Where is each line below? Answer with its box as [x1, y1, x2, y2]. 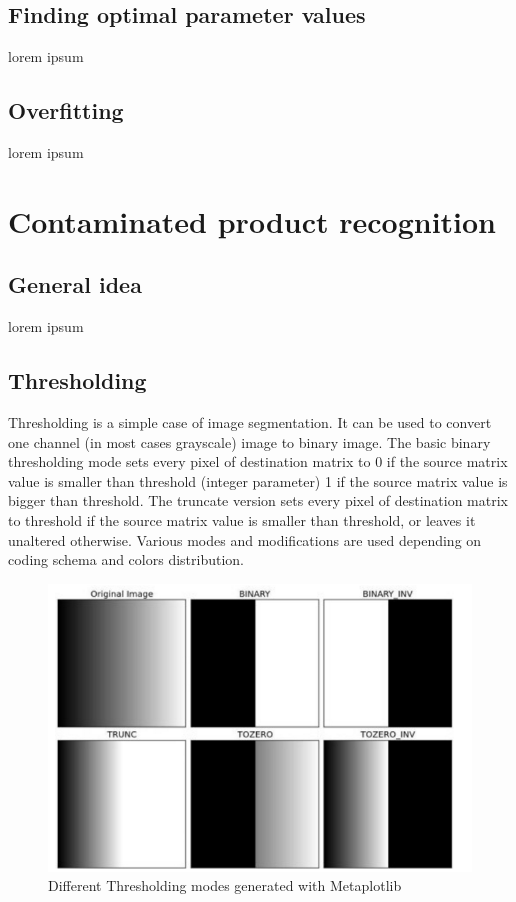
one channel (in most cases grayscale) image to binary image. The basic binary [8, 431, 491, 452]
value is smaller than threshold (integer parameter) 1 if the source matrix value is [8, 470, 508, 491]
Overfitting [8, 95, 124, 126]
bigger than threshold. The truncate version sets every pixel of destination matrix [8, 490, 508, 511]
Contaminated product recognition [8, 200, 497, 241]
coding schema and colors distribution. [8, 549, 244, 570]
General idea [8, 269, 142, 300]
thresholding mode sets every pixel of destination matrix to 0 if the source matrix [8, 451, 508, 472]
